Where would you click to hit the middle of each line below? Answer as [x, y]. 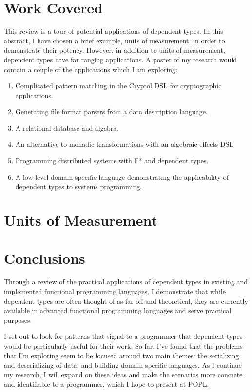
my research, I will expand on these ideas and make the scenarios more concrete [123, 374]
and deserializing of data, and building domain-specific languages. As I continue [123, 365]
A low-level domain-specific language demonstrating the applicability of [122, 177]
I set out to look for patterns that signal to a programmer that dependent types [123, 336]
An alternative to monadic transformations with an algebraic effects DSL [125, 144]
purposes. [18, 320]
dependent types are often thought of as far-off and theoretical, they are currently [126, 301]
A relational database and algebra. [67, 127]
